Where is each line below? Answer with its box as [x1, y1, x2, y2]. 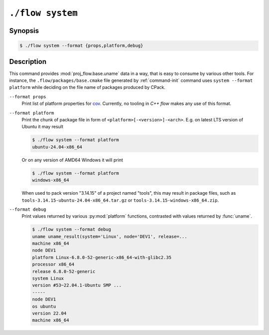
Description [9, 57, 47, 66]
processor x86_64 [32, 262, 75, 267]
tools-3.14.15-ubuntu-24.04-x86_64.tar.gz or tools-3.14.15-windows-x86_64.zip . [21, 197, 219, 203]
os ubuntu [32, 304, 56, 309]
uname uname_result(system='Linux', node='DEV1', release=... [32, 234, 187, 239]
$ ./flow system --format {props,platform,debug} [19, 43, 143, 48]
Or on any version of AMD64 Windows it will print [21, 157, 123, 163]
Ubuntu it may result [21, 124, 64, 130]
